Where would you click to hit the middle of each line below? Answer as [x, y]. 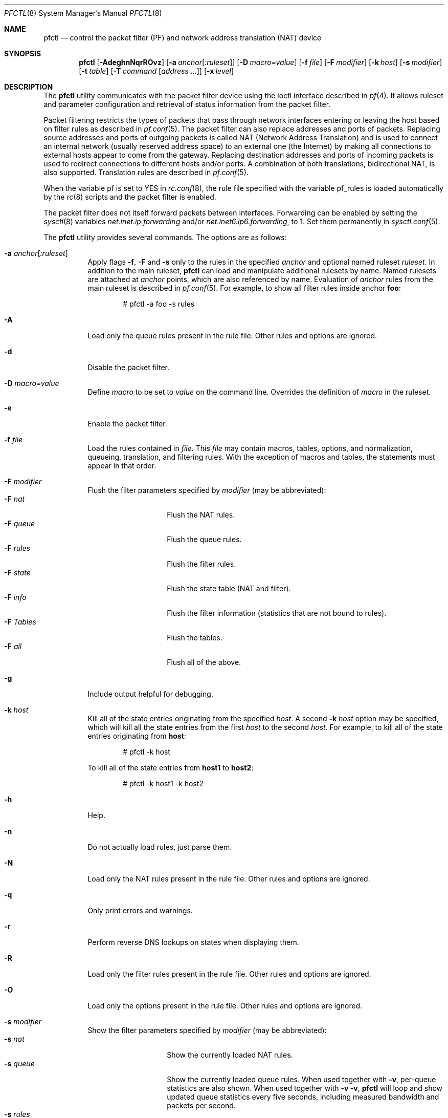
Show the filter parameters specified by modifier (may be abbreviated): [207, 1030]
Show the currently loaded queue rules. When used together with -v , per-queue [301, 1079]
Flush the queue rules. [204, 539]
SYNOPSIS [23, 53]
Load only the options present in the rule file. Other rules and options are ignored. [225, 1006]
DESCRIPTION [29, 87]
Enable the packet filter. [127, 424]
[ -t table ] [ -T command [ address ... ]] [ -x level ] [156, 71]
